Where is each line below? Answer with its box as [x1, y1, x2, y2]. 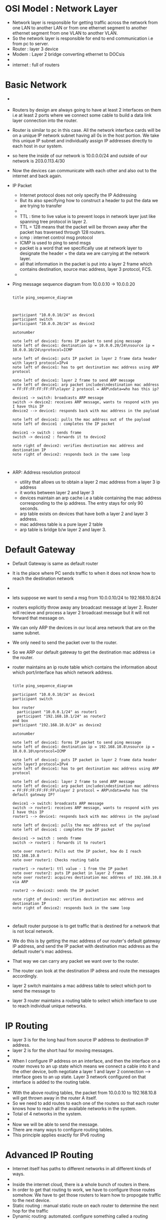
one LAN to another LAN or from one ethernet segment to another [12, 24, 147, 30]
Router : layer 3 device [12, 46, 58, 52]
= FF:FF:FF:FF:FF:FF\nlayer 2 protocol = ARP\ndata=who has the [12, 787, 148, 793]
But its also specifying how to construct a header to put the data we [19, 197, 159, 203]
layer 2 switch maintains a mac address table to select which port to [12, 983, 152, 989]
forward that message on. [12, 615, 65, 621]
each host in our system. [12, 143, 63, 149]
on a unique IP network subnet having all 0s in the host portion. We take [12, 132, 160, 138]
